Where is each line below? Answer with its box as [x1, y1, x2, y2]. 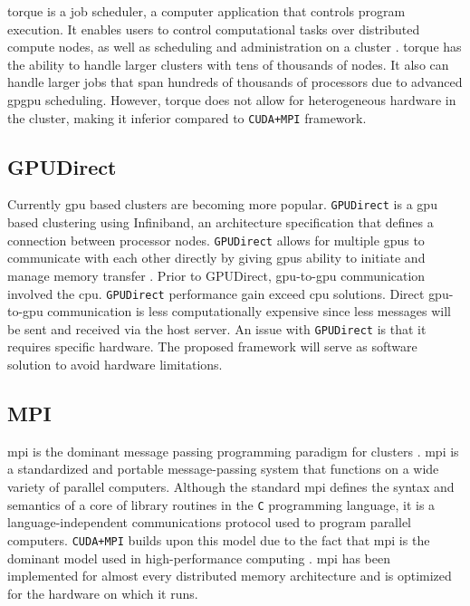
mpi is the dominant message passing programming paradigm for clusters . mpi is [7, 441, 459, 460]
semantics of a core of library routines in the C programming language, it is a [7, 495, 436, 514]
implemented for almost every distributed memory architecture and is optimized [7, 566, 452, 585]
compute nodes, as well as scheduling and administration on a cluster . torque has [7, 37, 462, 56]
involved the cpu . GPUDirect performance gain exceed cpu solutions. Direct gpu [7, 284, 449, 303]
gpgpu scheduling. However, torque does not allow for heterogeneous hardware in [7, 90, 456, 109]
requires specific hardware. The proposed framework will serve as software [7, 337, 417, 356]
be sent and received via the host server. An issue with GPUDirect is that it [7, 319, 427, 338]
